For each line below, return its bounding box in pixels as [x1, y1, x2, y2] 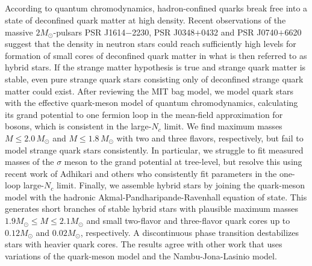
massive [5, 25, 33, 38]
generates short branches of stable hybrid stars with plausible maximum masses [5, 202, 299, 215]
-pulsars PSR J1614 [53, 25, 126, 38]
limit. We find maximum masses [164, 120, 282, 132]
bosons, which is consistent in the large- [5, 120, 152, 132]
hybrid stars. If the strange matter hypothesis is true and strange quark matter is [5, 61, 306, 73]
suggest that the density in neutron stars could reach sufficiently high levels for [5, 37, 296, 50]
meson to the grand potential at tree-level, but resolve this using [64, 155, 302, 168]
